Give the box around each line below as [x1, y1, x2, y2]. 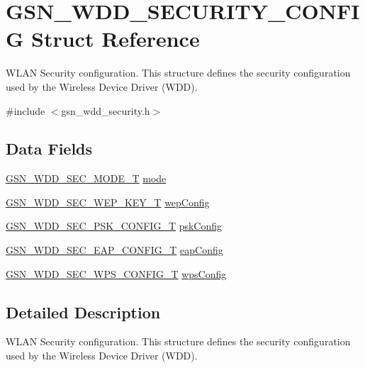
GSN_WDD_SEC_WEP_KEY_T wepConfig [6, 194, 210, 209]
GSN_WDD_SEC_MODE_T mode [6, 171, 167, 186]
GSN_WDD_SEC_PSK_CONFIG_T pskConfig [6, 218, 223, 233]
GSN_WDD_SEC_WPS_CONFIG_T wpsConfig [6, 266, 227, 281]
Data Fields [6, 138, 93, 160]
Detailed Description [6, 301, 161, 323]
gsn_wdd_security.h [61, 103, 150, 118]
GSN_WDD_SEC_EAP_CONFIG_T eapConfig [6, 242, 223, 257]
